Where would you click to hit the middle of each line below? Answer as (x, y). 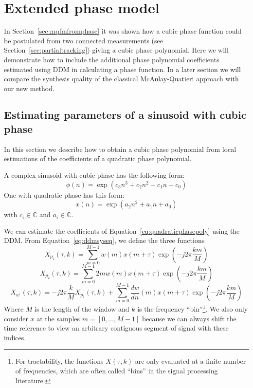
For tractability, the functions (59, 361)
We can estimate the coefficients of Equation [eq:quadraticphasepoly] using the (122, 231)
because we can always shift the (189, 318)
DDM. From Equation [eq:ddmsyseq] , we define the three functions (104, 240)
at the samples (58, 318)
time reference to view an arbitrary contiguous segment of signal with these (116, 328)
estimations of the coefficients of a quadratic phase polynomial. (98, 158)
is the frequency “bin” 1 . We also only (193, 308)
